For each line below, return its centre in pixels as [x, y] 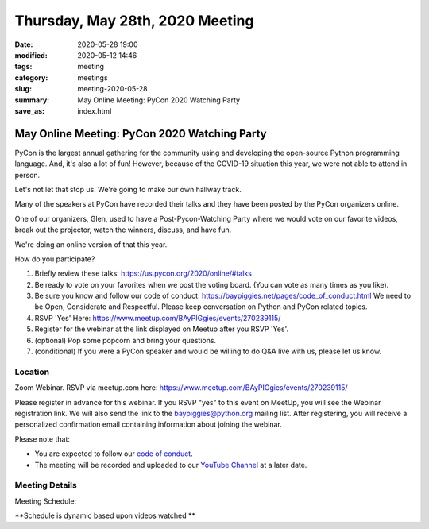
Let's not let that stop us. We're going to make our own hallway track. [128, 189]
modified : [31, 55]
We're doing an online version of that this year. [91, 244]
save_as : [30, 110]
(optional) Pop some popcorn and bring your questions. [126, 340]
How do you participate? [55, 259]
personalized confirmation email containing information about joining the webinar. [148, 424]
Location [32, 372]
